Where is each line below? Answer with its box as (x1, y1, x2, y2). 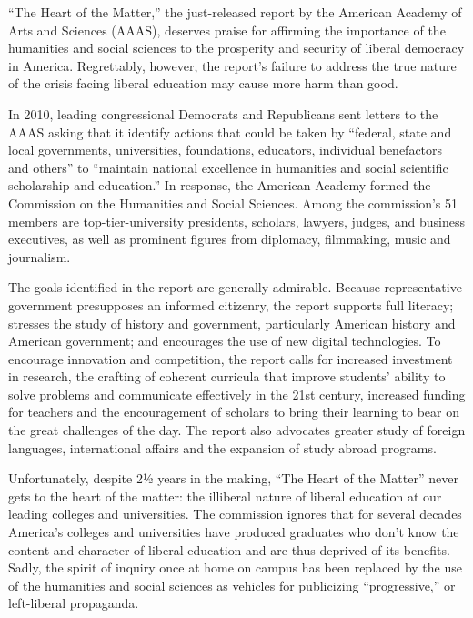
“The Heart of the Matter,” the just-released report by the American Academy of (8, 3, 462, 21)
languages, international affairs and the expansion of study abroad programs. (8, 438, 437, 457)
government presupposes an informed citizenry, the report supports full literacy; (8, 295, 454, 314)
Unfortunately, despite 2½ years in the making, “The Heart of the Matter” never (8, 469, 458, 488)
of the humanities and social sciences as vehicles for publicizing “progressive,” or (8, 575, 456, 594)
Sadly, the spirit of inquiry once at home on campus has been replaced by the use (8, 558, 462, 577)
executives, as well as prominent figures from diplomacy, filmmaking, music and (8, 229, 451, 248)
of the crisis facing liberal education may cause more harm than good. (8, 74, 398, 93)
